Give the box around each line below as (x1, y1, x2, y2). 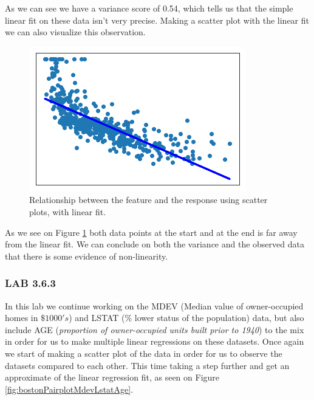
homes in (5, 311, 38, 324)
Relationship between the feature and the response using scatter (29, 193, 268, 206)
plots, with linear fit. (29, 205, 106, 218)
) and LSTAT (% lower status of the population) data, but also (69, 311, 304, 324)
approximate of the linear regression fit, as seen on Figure (5, 371, 220, 384)
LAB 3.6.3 (5, 275, 56, 291)
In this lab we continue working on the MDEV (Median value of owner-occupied (5, 299, 304, 312)
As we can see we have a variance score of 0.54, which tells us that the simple (5, 2, 293, 14)
